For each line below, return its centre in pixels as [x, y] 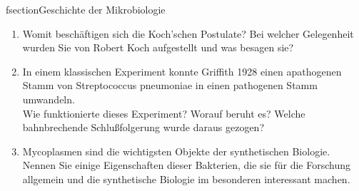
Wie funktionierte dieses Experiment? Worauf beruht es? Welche [164, 113]
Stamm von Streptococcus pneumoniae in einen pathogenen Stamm [170, 85]
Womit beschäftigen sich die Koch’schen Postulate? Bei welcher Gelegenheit [188, 33]
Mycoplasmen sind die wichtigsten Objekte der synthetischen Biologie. [176, 151]
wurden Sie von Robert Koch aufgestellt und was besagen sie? [158, 47]
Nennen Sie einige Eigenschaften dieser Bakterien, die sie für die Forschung [186, 165]
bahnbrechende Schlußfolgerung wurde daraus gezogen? [143, 127]
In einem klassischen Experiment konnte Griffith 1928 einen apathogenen [182, 71]
